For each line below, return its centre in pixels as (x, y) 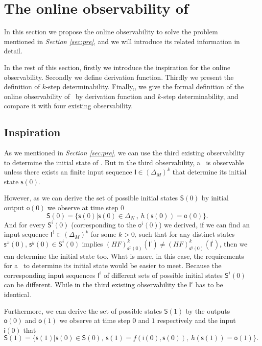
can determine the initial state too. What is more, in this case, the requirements (124, 256)
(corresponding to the (104, 224)
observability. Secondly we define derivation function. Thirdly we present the (119, 77)
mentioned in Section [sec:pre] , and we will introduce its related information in (122, 41)
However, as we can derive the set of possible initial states (91, 198)
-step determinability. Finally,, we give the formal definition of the (145, 86)
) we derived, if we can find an (204, 224)
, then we (233, 243)
